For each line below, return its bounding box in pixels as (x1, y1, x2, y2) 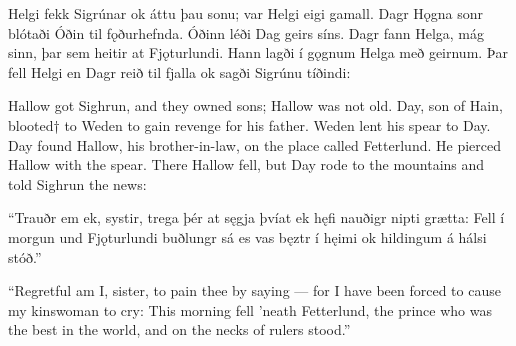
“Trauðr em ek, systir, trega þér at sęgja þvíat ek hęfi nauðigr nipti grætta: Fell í (8, 207, 505, 228)
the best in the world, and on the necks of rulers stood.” (8, 319, 351, 340)
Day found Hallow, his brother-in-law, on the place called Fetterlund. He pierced (8, 134, 501, 155)
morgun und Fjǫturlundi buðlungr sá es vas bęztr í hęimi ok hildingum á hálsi (8, 226, 487, 247)
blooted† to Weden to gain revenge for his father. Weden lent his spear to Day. (8, 114, 491, 135)
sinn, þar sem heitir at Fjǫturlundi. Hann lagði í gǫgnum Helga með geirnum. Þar (8, 42, 509, 63)
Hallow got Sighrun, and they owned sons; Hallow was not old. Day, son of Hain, (8, 95, 503, 116)
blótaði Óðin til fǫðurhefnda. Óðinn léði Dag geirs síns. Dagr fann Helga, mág (8, 22, 485, 43)
